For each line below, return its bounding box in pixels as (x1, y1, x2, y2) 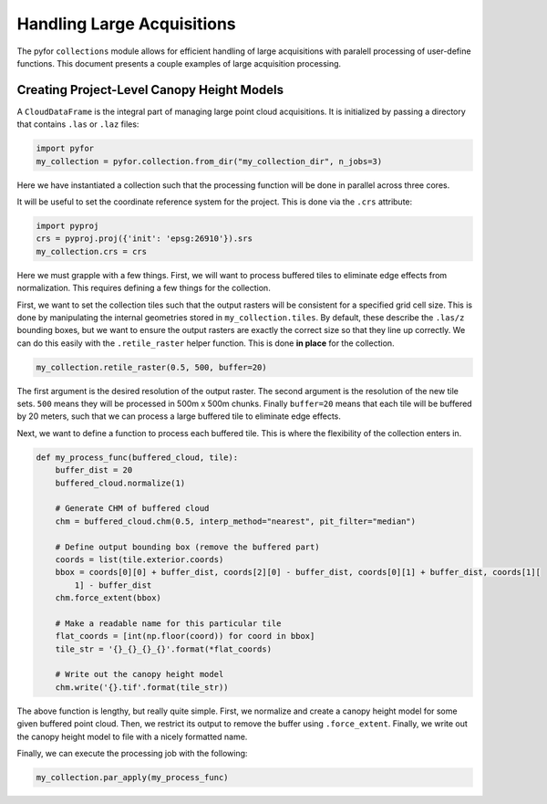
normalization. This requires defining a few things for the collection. (16, 283, 271, 294)
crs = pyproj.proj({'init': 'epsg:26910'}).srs (36, 234, 253, 244)
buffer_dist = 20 (55, 465, 133, 475)
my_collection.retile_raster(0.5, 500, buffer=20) (36, 361, 268, 372)
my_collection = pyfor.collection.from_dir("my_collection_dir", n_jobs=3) (36, 156, 383, 166)
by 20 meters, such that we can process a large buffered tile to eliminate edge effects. (16, 411, 342, 422)
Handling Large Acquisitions (16, 14, 236, 34)
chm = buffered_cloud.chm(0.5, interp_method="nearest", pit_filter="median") (55, 516, 417, 527)
